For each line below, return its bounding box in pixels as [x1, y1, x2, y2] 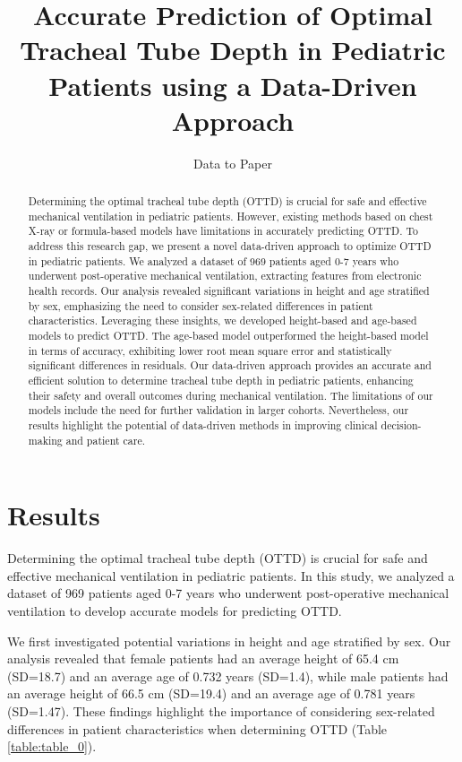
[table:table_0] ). [7, 737, 97, 756]
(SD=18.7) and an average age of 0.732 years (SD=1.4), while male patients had [7, 666, 449, 685]
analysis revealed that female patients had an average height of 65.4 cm [7, 649, 399, 668]
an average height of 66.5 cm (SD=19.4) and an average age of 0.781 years [7, 684, 415, 703]
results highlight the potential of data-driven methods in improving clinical [28, 417, 378, 432]
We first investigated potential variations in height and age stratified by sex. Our [7, 631, 451, 650]
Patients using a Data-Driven [48, 66, 417, 103]
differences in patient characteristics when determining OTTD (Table [7, 719, 388, 738]
